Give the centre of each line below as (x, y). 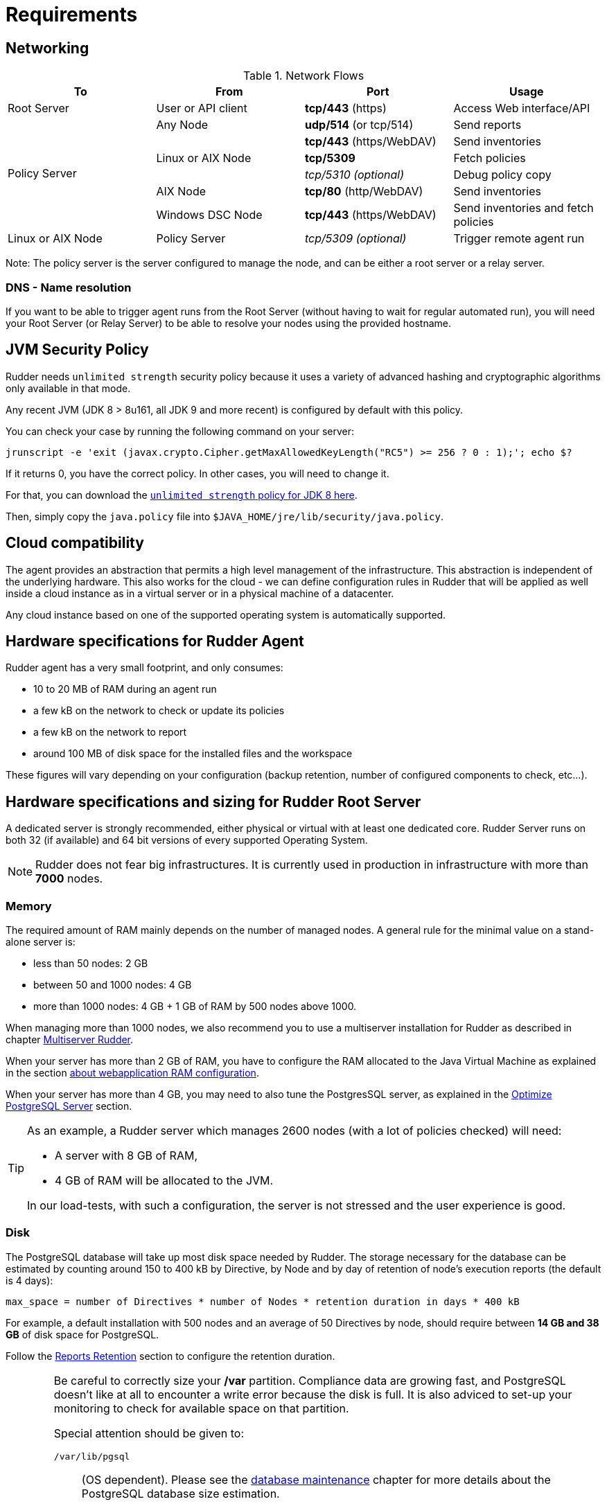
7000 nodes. (69, 879)
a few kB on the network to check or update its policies (159, 711)
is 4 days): (29, 1280)
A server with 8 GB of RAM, (126, 1156)
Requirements (72, 15)
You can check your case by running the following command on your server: (180, 431)
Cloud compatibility (75, 543)
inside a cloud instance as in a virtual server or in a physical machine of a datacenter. (200, 593)
